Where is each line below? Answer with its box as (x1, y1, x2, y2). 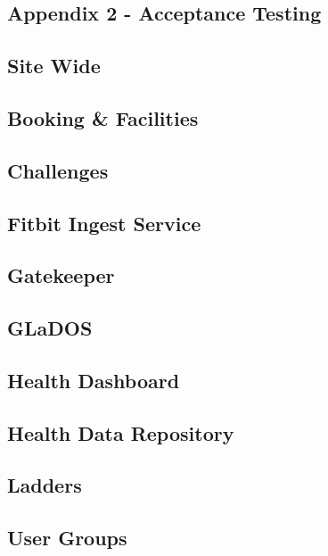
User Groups (7, 524, 127, 552)
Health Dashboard (7, 366, 180, 394)
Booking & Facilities (7, 104, 199, 131)
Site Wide (7, 52, 101, 79)
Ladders (7, 471, 82, 499)
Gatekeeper (7, 261, 115, 289)
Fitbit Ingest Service (7, 209, 201, 237)
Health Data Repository (7, 419, 234, 446)
